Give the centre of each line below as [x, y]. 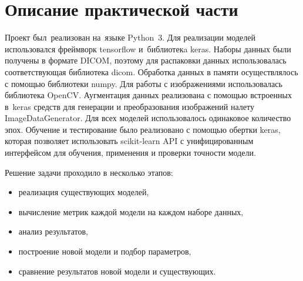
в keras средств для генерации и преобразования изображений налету [129, 106]
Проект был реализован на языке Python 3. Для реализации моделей [130, 37]
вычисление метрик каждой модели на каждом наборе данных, [131, 211]
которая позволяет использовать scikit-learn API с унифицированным [129, 141]
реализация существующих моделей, [84, 192]
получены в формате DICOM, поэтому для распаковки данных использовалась [146, 60]
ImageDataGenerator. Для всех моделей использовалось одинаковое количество [148, 118]
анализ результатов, [53, 231]
